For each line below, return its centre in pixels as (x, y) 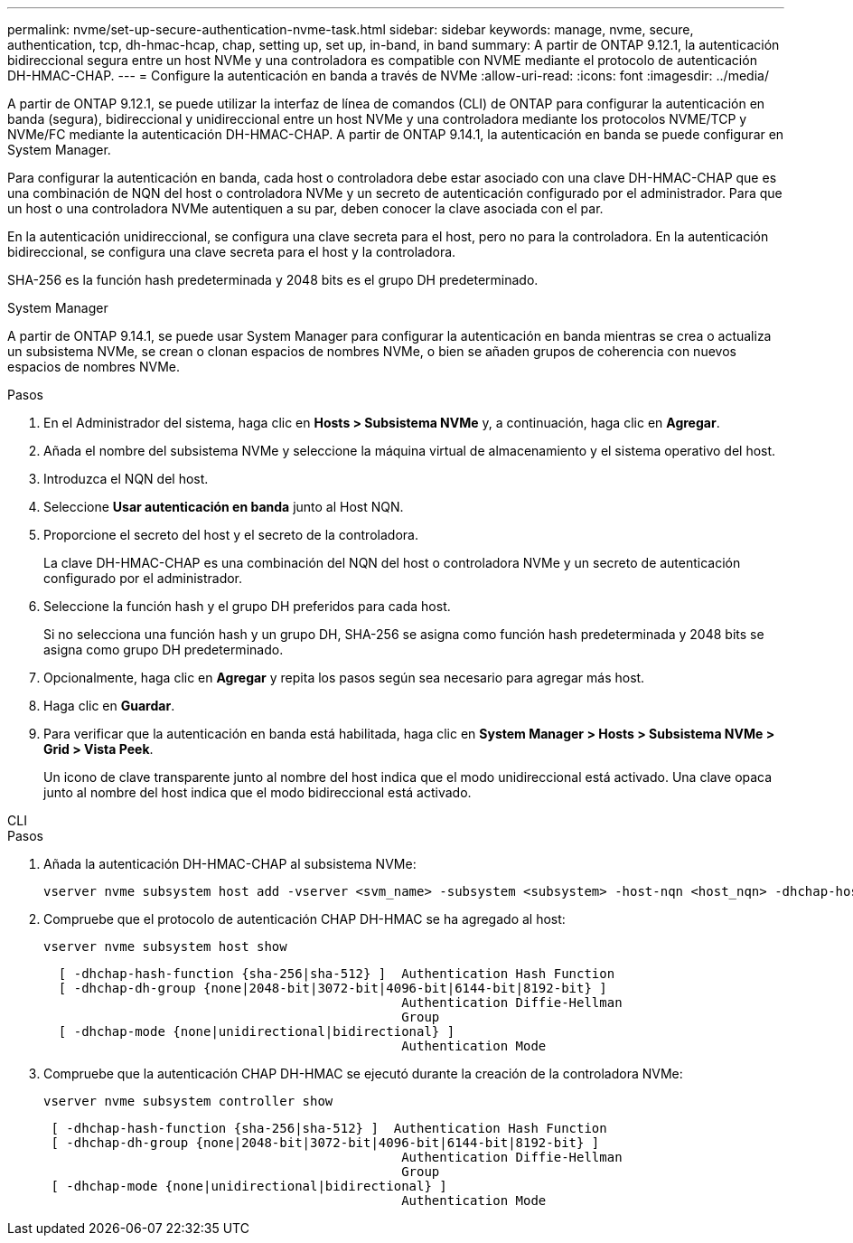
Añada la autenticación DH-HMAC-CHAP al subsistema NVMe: (230, 864)
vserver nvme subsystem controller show (188, 1101)
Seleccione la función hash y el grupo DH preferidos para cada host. (247, 606)
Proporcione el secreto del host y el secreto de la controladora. (231, 535)
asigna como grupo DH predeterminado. (164, 650)
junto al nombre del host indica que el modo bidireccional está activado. (258, 792)
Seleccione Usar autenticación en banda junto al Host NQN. (224, 507)
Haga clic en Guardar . (109, 706)
